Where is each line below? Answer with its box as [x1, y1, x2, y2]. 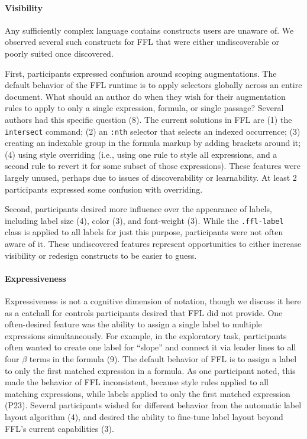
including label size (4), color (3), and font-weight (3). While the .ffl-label [5, 214, 284, 226]
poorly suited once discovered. [5, 47, 114, 59]
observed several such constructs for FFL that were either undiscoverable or [5, 35, 280, 48]
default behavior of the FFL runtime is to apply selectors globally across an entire [5, 79, 302, 91]
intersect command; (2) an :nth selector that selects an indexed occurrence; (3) [5, 125, 300, 137]
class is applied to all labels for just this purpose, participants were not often [5, 226, 283, 238]
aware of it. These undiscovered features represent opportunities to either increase [5, 238, 302, 250]
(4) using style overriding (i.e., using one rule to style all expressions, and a [5, 148, 277, 160]
